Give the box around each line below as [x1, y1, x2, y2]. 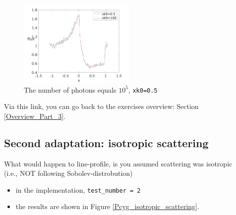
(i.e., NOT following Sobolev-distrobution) [4, 168, 133, 178]
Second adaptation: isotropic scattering [4, 135, 209, 150]
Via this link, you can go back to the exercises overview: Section [4, 101, 199, 111]
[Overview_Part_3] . [4, 110, 65, 121]
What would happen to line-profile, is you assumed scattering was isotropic [4, 158, 233, 168]
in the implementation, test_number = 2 [15, 184, 141, 195]
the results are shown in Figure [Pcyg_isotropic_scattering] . [15, 201, 199, 212]
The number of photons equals [24, 84, 117, 95]
